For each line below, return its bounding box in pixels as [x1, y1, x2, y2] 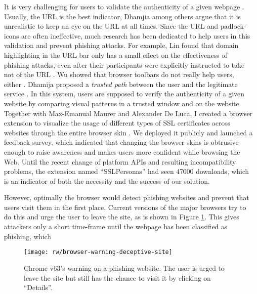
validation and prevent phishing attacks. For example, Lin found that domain [4, 40, 239, 50]
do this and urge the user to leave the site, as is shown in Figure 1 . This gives [4, 211, 239, 222]
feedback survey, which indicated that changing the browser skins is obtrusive [4, 137, 239, 147]
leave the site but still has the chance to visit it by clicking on [24, 272, 211, 283]
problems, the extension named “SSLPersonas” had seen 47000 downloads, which [4, 166, 249, 176]
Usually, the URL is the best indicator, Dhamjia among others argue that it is [4, 11, 241, 21]
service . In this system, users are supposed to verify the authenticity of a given [4, 88, 245, 99]
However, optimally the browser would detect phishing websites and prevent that [4, 192, 249, 203]
